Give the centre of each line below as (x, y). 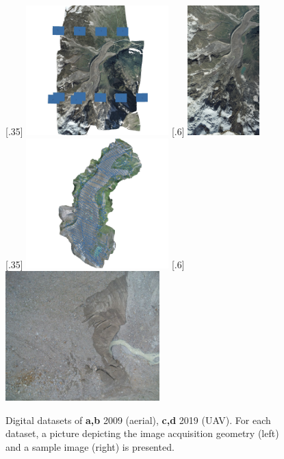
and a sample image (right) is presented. (90, 446)
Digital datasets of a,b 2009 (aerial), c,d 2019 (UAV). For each (138, 420)
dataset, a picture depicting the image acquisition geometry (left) (142, 433)
